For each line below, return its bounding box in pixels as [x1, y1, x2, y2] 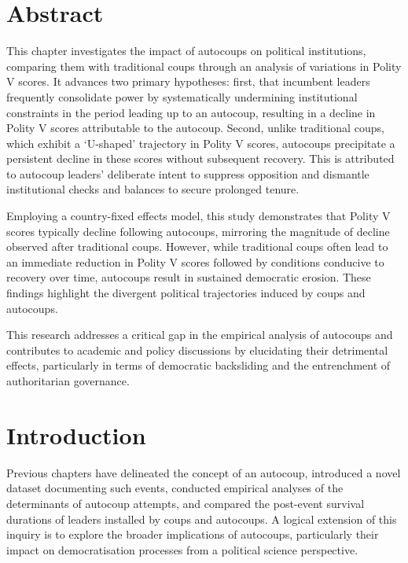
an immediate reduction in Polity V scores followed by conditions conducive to [6, 253, 384, 270]
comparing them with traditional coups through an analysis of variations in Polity [6, 57, 402, 74]
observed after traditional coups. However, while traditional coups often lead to [6, 238, 388, 255]
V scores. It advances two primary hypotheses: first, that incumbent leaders [6, 73, 370, 90]
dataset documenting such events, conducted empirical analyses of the [6, 480, 344, 496]
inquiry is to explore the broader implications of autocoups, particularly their [6, 526, 379, 543]
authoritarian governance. [6, 373, 130, 388]
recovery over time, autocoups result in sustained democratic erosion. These [6, 269, 371, 285]
